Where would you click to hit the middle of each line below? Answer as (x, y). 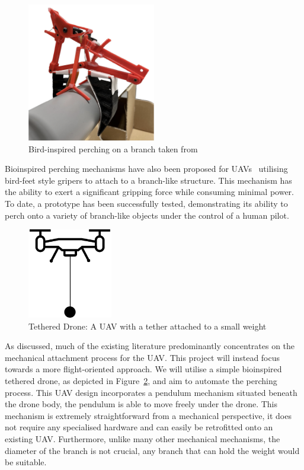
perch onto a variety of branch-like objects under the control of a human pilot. (147, 215)
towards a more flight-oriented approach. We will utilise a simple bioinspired (143, 369)
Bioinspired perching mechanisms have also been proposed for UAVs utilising (146, 169)
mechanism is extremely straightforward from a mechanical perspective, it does (148, 415)
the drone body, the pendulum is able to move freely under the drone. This (141, 404)
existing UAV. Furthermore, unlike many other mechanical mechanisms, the (143, 438)
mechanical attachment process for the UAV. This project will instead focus (143, 357)
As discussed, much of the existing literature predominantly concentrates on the (150, 346)
